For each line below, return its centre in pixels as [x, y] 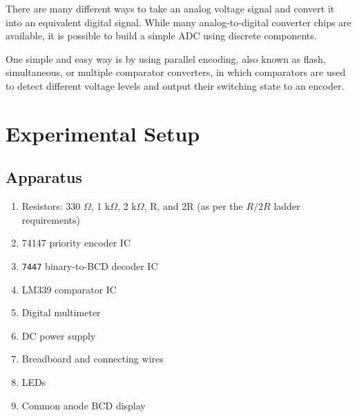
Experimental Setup [103, 133]
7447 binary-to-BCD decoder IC [90, 265]
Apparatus [44, 177]
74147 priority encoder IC [76, 243]
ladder [287, 206]
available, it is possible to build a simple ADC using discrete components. [161, 36]
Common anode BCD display [84, 405]
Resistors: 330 [51, 206]
